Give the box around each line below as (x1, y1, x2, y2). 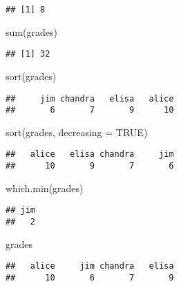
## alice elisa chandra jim (6, 149, 174, 160)
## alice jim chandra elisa (6, 261, 174, 271)
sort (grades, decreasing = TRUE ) (6, 124, 148, 139)
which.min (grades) (6, 180, 84, 195)
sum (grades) (6, 24, 57, 39)
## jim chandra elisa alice (6, 93, 174, 104)
